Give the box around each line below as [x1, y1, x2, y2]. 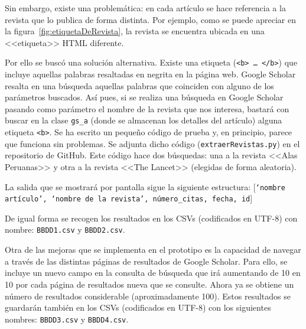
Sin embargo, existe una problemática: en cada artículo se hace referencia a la [5, 2, 286, 14]
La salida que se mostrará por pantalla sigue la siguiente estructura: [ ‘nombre [5, 180, 285, 193]
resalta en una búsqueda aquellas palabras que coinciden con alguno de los [5, 79, 274, 92]
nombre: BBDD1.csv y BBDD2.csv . [5, 223, 125, 236]
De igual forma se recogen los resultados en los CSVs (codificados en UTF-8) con [5, 211, 298, 224]
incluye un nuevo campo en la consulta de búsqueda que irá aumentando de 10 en [5, 266, 301, 279]
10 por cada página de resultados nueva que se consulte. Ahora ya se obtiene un [5, 278, 294, 290]
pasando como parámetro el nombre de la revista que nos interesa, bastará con [5, 102, 289, 115]
